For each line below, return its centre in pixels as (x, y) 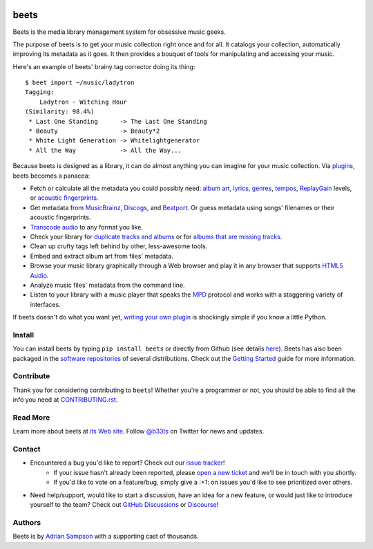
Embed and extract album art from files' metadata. (102, 256)
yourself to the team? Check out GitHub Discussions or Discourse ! (124, 504)
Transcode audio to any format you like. (86, 227)
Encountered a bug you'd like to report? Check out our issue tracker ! (127, 463)
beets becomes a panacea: (51, 176)
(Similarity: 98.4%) (60, 112)
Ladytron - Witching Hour (83, 102)
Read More (31, 417)
